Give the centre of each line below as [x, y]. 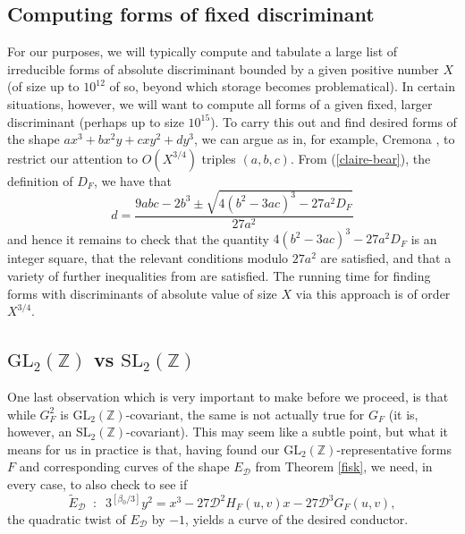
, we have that [132, 180]
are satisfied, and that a [386, 258]
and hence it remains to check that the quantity [138, 238]
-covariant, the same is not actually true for [245, 414]
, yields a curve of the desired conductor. [297, 519]
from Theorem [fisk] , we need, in [344, 466]
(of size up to [43, 86]
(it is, [403, 414]
